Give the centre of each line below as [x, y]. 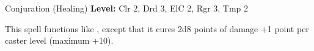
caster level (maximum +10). [59, 40]
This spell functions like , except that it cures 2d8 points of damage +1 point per [157, 28]
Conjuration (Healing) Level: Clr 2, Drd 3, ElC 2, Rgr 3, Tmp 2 [127, 8]
